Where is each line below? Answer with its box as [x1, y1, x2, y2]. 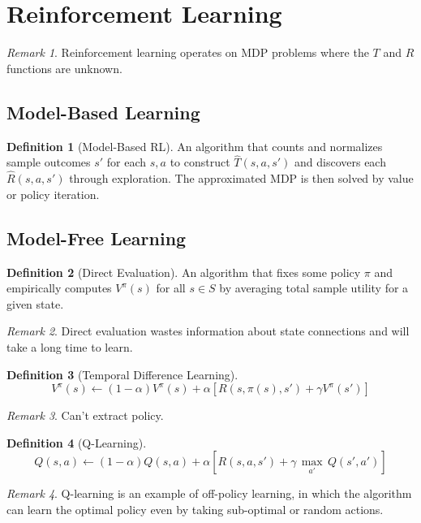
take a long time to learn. [6, 338, 133, 355]
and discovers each [294, 153, 386, 171]
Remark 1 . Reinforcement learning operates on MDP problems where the [6, 44, 369, 61]
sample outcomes [6, 153, 91, 171]
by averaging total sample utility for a [219, 279, 409, 296]
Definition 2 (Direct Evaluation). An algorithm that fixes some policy [6, 263, 361, 280]
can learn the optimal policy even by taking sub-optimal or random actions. [6, 500, 384, 517]
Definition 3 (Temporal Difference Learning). [6, 365, 238, 383]
